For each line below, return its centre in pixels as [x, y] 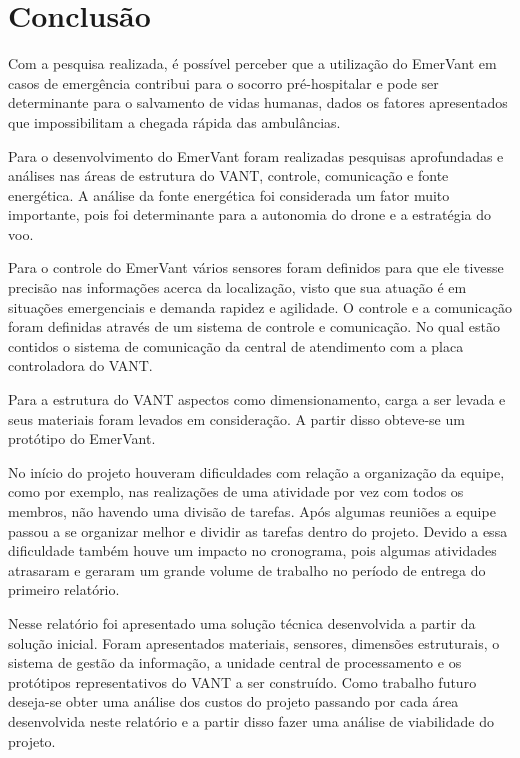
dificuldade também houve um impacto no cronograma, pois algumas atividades [252, 550]
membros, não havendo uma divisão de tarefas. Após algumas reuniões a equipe [252, 511]
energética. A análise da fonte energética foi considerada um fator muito [229, 194]
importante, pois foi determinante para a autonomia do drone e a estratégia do [249, 214]
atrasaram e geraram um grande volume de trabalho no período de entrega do [247, 569]
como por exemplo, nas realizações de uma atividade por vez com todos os [236, 491]
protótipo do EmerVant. [82, 438]
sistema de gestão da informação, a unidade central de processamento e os [235, 662]
